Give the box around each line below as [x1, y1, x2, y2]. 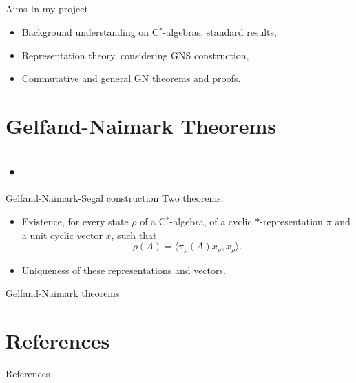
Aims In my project [6, 1, 88, 16]
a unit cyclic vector [21, 227, 103, 242]
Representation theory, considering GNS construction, [21, 48, 249, 62]
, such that [111, 227, 157, 242]
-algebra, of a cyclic [169, 214, 252, 228]
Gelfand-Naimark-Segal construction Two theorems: [6, 191, 224, 205]
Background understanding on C [21, 24, 159, 39]
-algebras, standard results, [163, 24, 277, 39]
